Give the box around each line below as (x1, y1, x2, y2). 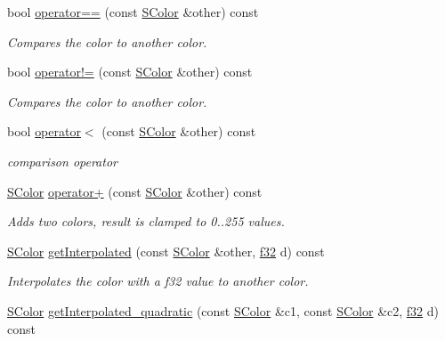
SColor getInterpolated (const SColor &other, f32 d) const (7, 241, 325, 260)
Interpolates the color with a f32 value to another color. (7, 272, 309, 290)
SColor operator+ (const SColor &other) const (7, 182, 263, 200)
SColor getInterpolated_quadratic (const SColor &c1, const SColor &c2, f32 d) (7, 301, 440, 320)
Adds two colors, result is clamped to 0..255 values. (7, 212, 285, 231)
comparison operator (7, 151, 117, 170)
